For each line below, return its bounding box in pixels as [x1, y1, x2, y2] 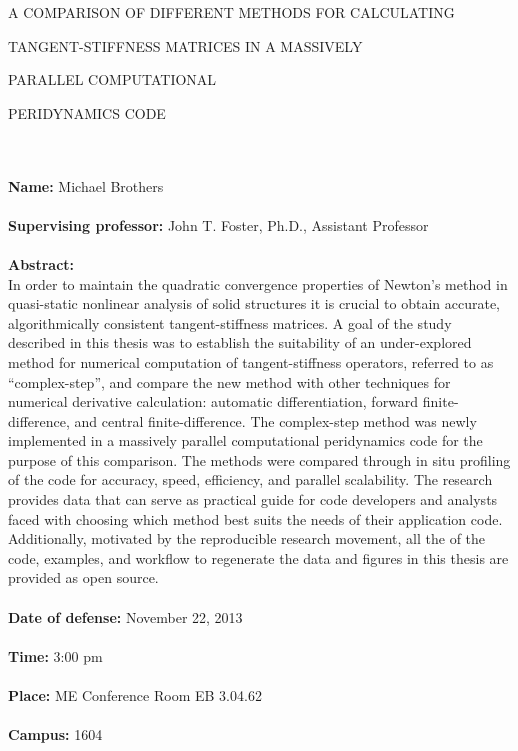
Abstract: [8, 253, 75, 274]
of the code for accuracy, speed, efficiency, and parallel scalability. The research [8, 469, 493, 490]
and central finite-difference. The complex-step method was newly [74, 410, 477, 431]
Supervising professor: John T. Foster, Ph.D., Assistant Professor [8, 214, 429, 235]
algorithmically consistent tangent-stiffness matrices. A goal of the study [8, 312, 452, 333]
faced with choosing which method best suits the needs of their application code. [8, 508, 503, 529]
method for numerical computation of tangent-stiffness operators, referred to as [8, 351, 494, 372]
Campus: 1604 [8, 724, 103, 745]
